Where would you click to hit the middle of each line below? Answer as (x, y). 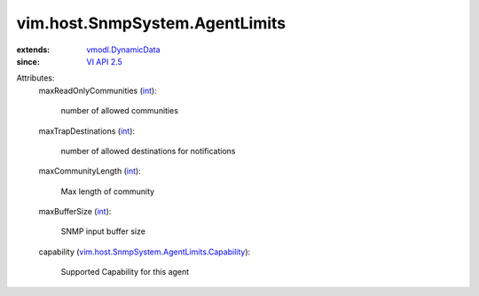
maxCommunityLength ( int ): (90, 171)
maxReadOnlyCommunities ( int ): (98, 90)
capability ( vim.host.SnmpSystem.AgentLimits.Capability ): (145, 252)
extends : (33, 50)
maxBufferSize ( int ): (75, 212)
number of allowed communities (120, 111)
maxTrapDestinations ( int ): (87, 131)
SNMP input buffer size (103, 231)
